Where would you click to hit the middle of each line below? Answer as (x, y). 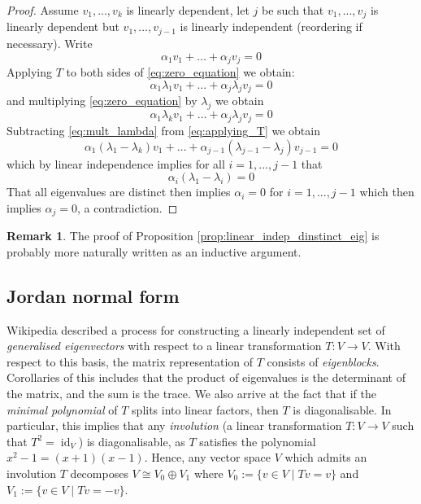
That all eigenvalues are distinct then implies (119, 192)
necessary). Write (50, 43)
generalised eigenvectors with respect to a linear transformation (164, 346)
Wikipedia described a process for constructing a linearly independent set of (196, 329)
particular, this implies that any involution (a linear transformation (174, 425)
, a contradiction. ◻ (127, 207)
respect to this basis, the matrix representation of (130, 361)
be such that (293, 10)
